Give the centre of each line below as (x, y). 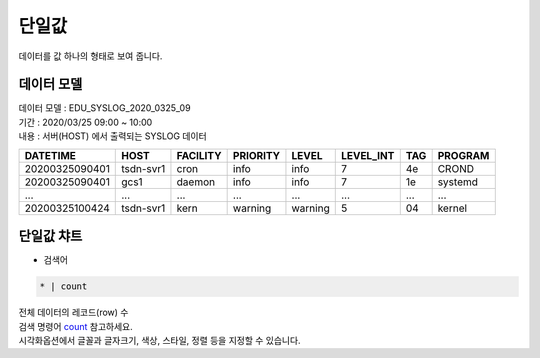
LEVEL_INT (367, 155)
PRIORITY (256, 155)
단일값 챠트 (50, 236)
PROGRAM (463, 155)
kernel (452, 208)
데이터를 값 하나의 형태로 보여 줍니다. (90, 56)
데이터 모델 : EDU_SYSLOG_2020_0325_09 (104, 108)
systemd (458, 182)
